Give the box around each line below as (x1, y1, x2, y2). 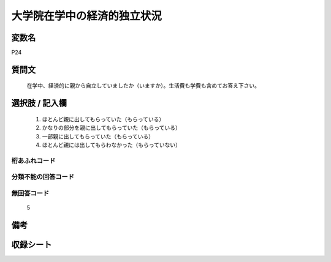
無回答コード (11, 189, 50, 197)
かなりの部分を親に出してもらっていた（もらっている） (42, 124, 181, 132)
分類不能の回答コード (11, 173, 75, 181)
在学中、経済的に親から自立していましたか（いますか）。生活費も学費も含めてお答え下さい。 (26, 82, 261, 89)
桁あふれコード (11, 156, 56, 165)
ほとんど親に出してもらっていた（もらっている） (42, 115, 165, 122)
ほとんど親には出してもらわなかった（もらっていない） (42, 141, 181, 149)
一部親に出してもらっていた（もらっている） (42, 132, 154, 140)
